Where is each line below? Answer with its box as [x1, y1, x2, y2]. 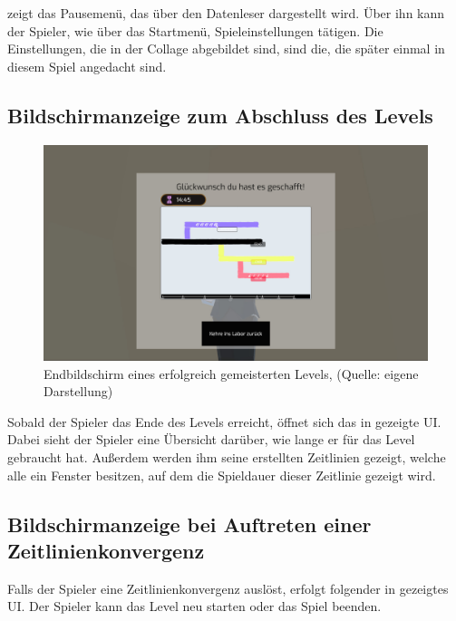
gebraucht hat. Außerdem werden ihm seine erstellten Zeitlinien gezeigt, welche [7, 448, 446, 467]
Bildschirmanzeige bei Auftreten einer [7, 509, 372, 538]
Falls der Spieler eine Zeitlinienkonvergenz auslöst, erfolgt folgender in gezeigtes [7, 578, 449, 597]
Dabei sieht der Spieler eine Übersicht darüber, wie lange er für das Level [7, 430, 415, 449]
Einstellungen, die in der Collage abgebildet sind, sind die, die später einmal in [7, 39, 445, 58]
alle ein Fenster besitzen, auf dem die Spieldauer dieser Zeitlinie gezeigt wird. [7, 465, 436, 484]
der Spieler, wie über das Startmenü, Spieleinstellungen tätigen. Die [7, 21, 383, 40]
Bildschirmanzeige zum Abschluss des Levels [7, 101, 433, 129]
